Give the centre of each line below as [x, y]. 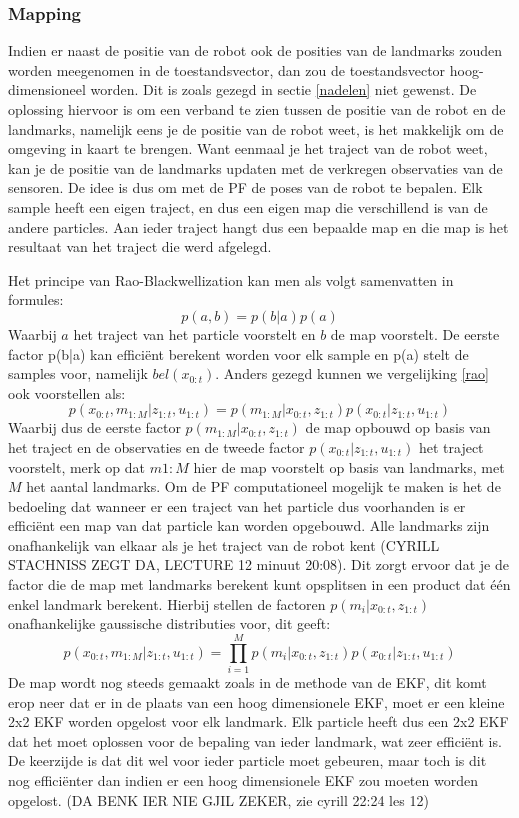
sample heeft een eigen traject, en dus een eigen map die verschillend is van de [248, 206]
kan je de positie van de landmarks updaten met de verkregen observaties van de [255, 167]
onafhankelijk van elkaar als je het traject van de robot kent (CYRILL [224, 544]
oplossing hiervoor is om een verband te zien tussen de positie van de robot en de [257, 109]
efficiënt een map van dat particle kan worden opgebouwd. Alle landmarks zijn [249, 525]
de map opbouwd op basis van [398, 427]
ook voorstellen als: [67, 392]
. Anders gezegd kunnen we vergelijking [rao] [352, 373]
